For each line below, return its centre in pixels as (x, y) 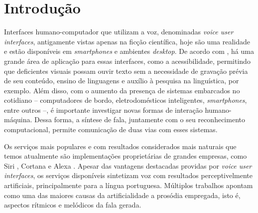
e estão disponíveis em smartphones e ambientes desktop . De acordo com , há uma (129, 51)
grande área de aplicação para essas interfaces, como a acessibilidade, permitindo (127, 61)
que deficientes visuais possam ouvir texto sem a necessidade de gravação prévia (126, 71)
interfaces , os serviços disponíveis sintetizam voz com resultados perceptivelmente (129, 175)
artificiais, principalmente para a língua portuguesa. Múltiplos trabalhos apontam (129, 185)
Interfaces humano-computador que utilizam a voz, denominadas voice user (119, 32)
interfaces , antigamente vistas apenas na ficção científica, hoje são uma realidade (127, 41)
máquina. (18, 119)
